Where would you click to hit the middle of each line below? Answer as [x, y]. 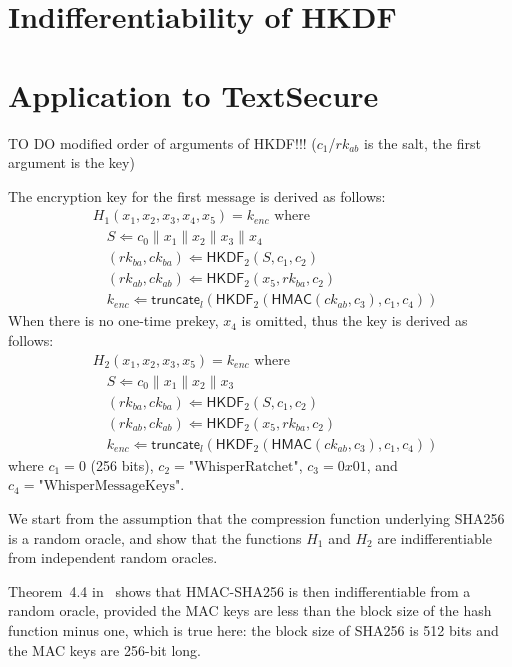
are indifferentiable [434, 537]
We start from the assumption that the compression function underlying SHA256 [256, 517]
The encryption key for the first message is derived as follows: [197, 195]
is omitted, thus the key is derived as [354, 320]
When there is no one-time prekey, [113, 320]
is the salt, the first [422, 142]
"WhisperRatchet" [243, 466]
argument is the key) [71, 162]
